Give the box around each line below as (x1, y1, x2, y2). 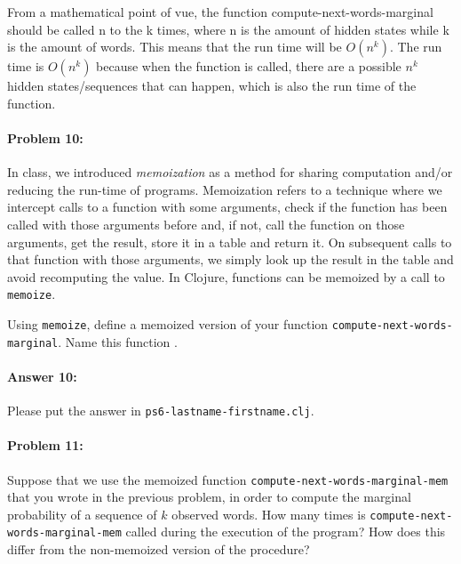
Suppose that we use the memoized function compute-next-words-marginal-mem (7, 470, 449, 488)
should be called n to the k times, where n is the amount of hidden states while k (7, 20, 449, 38)
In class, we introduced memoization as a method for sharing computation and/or (7, 163, 453, 181)
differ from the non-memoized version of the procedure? (7, 540, 310, 559)
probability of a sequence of (7, 504, 157, 523)
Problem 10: (7, 128, 83, 147)
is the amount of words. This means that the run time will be (7, 37, 342, 56)
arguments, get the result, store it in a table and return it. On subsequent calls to (7, 232, 452, 251)
